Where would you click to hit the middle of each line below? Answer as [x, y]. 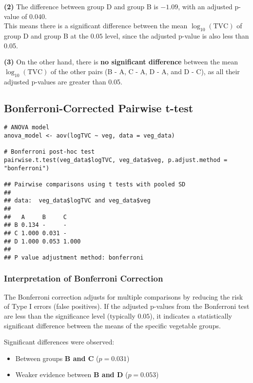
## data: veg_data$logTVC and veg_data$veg [77, 201]
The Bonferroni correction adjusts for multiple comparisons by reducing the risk [124, 296]
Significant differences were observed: [59, 342]
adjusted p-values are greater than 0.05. [63, 81]
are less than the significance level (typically [70, 315]
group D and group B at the [46, 35]
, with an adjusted [205, 6]
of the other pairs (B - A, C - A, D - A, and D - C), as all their [145, 71]
